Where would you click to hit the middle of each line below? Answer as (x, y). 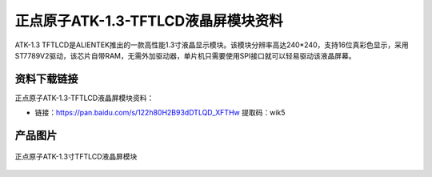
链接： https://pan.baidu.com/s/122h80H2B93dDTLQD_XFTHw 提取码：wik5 (160, 113)
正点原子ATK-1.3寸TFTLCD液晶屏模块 (76, 156)
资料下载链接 (46, 79)
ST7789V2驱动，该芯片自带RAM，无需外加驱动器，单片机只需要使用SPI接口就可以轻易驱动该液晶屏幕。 (185, 55)
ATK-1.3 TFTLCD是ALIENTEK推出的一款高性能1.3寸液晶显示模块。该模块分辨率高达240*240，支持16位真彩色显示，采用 (212, 45)
